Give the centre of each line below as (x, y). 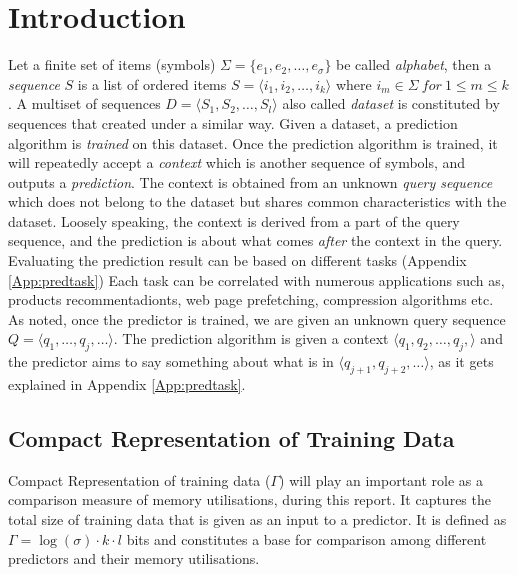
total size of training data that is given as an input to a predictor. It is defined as (257, 519)
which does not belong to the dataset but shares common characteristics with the (257, 201)
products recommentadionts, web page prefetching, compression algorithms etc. (251, 299)
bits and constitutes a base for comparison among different (306, 538)
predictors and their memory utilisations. (134, 558)
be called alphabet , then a (414, 64)
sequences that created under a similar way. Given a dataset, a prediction (233, 122)
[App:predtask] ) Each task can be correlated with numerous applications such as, (256, 279)
